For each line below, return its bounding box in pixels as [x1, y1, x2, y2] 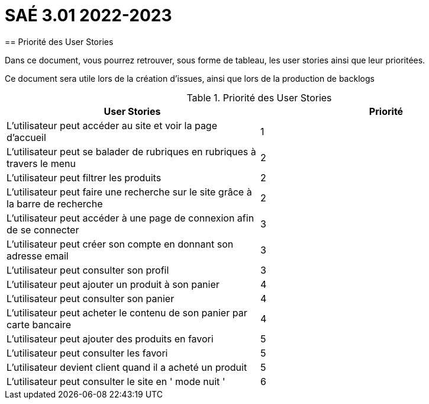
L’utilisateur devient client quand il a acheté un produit [7, 361, 247, 373]
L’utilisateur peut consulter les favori [7, 347, 168, 359]
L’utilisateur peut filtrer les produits [7, 171, 162, 184]
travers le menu [7, 157, 76, 169]
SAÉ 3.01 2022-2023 [5, 5, 172, 25]
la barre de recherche [7, 197, 103, 210]
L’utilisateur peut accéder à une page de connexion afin [7, 211, 254, 224]
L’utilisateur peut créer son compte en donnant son [7, 238, 234, 250]
